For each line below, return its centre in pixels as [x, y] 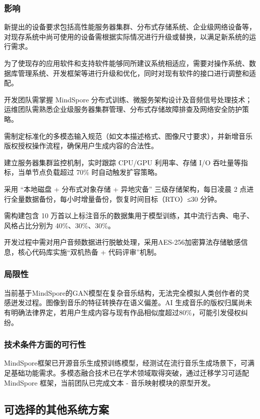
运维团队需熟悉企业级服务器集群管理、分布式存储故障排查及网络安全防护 [123, 109]
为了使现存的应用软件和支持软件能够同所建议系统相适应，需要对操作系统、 [126, 63]
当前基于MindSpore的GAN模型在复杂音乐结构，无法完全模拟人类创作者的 [123, 292]
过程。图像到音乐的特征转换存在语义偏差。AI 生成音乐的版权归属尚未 [138, 302]
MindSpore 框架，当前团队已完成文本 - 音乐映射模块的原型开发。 [109, 382]
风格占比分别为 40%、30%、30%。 [59, 225]
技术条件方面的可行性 [45, 344]
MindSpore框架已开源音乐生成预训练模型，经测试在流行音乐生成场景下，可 [126, 363]
